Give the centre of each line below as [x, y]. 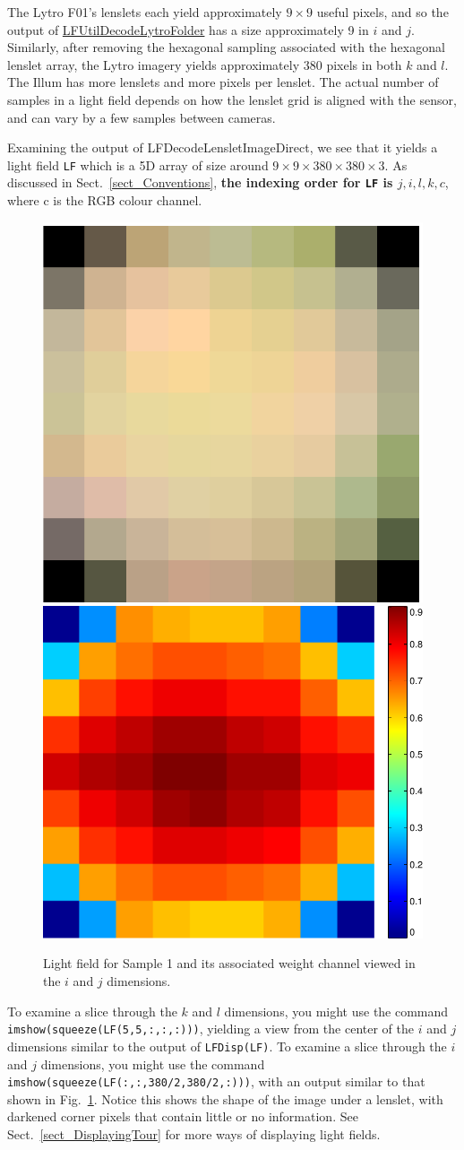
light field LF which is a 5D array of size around [138, 164]
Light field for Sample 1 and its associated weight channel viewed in [229, 963]
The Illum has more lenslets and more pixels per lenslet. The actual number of [223, 82]
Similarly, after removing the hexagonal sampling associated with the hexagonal [226, 47]
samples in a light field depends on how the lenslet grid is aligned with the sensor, [232, 99]
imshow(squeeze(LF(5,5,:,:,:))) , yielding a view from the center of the [211, 1029]
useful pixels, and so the [382, 12]
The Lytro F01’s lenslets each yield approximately [145, 12]
